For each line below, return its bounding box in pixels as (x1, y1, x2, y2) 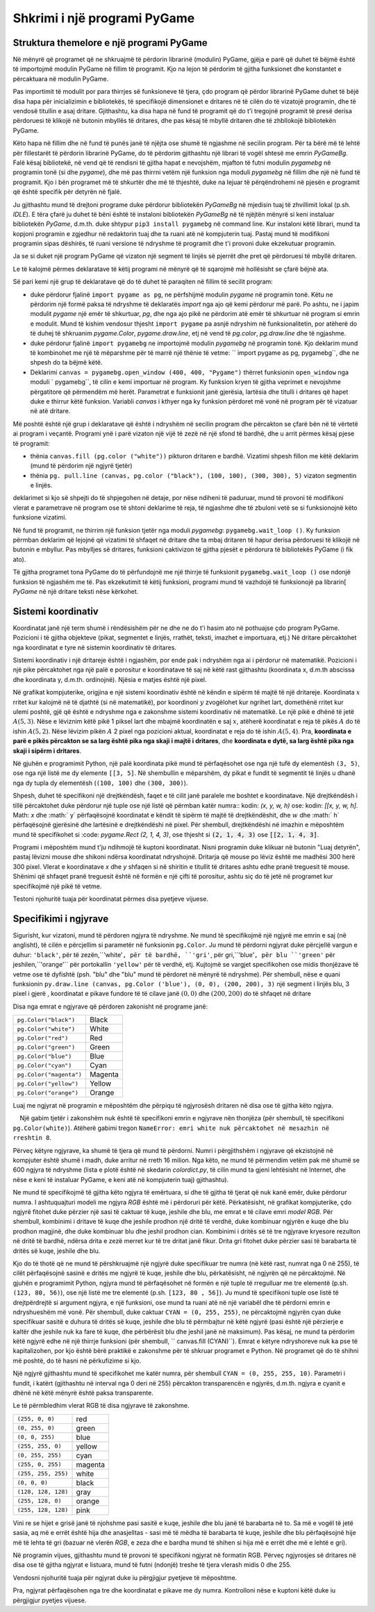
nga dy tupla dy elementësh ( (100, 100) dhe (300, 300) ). (12, 779, 188, 787)
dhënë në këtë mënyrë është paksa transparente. (12, 1389, 154, 1397)
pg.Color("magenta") (17, 1070, 83, 1078)
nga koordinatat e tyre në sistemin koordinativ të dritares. (12, 643, 177, 651)
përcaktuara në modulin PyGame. (12, 74, 109, 83)
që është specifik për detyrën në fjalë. (12, 188, 122, 196)
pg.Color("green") (17, 1043, 76, 1051)
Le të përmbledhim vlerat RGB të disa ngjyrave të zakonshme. (12, 1402, 190, 1410)
